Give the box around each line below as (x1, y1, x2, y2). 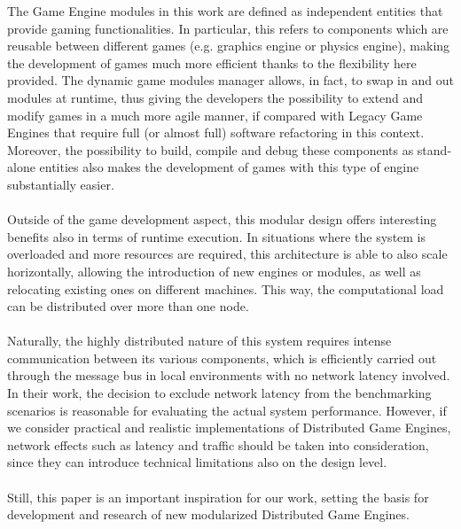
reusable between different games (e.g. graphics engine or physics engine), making (7, 36, 450, 55)
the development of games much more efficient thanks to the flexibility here (7, 53, 417, 72)
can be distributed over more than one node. (7, 297, 249, 315)
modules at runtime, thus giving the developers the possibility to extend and (7, 88, 424, 106)
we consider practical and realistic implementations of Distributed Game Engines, (7, 418, 451, 437)
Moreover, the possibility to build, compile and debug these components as (7, 140, 414, 159)
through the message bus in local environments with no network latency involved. (7, 366, 450, 385)
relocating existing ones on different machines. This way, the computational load (7, 279, 444, 298)
